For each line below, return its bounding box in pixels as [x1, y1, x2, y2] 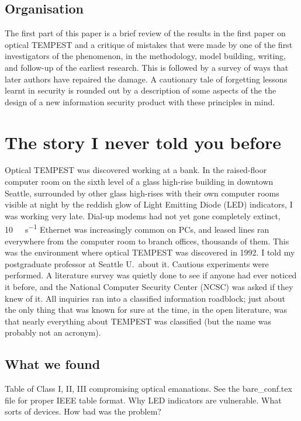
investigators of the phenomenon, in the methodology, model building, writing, [5, 50, 286, 62]
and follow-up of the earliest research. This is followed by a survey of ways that [5, 61, 289, 73]
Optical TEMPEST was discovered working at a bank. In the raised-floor [5, 164, 267, 176]
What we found [5, 355, 101, 373]
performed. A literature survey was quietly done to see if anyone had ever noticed [5, 269, 297, 281]
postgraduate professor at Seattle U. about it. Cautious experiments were [5, 257, 269, 270]
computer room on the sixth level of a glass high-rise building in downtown [5, 175, 274, 188]
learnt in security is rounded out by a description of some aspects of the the [5, 84, 276, 96]
